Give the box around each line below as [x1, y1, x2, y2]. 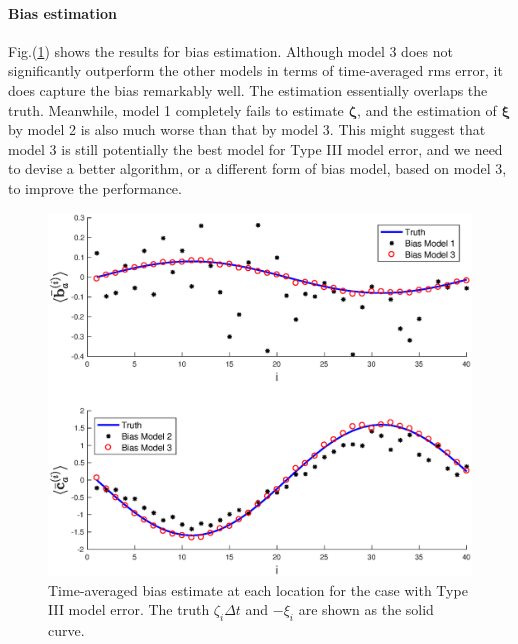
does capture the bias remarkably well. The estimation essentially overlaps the [8, 79, 488, 100]
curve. [48, 620, 85, 641]
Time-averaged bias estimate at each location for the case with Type [48, 579, 468, 600]
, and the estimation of [357, 99, 497, 120]
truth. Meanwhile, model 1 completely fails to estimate [8, 99, 344, 120]
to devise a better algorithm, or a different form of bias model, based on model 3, [8, 158, 507, 179]
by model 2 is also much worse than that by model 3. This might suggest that [8, 119, 486, 140]
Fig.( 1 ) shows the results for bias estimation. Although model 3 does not [8, 40, 453, 61]
